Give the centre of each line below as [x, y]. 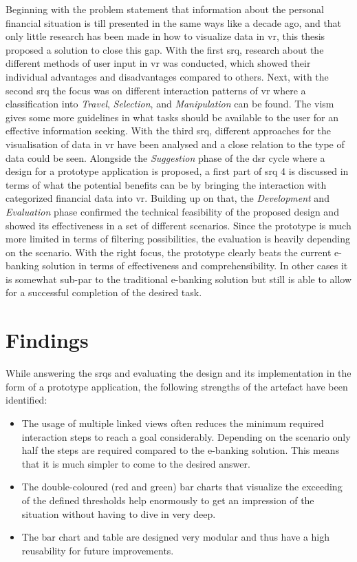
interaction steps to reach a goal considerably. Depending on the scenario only [186, 436]
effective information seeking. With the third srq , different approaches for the [168, 131]
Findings [47, 340]
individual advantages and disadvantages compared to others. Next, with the [167, 76]
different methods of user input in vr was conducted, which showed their [158, 63]
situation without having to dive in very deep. [119, 513]
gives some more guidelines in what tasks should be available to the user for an [172, 117]
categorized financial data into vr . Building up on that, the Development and [167, 198]
